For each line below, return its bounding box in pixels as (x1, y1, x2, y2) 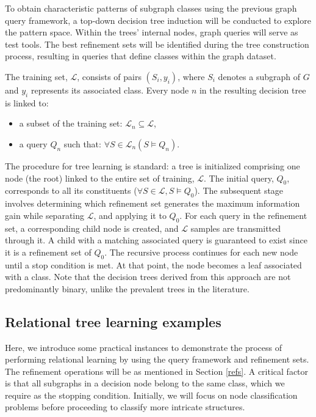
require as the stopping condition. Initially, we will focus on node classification (5, 388, 298, 401)
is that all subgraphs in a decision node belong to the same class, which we (5, 377, 285, 389)
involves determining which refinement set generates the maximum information (5, 197, 300, 210)
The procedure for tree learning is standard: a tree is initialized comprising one (5, 159, 300, 172)
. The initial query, (204, 171, 274, 184)
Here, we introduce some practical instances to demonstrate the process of (5, 341, 282, 353)
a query (19, 137, 48, 150)
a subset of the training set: (19, 117, 123, 130)
